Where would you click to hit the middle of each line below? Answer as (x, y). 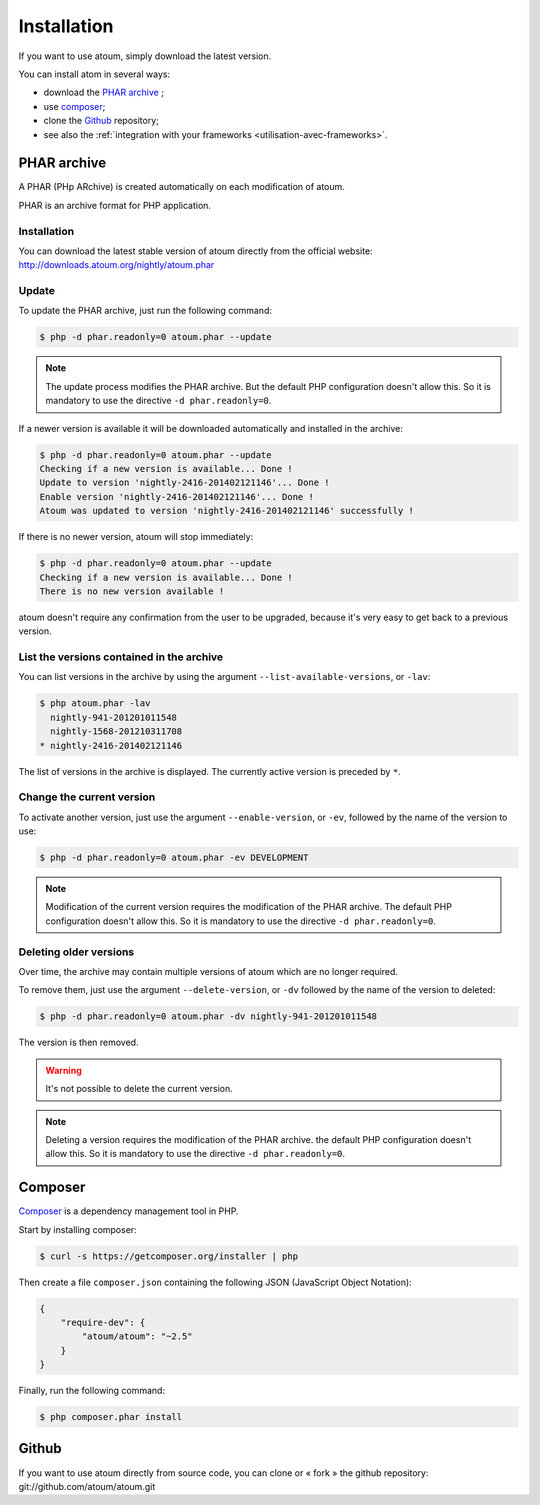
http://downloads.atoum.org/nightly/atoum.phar (116, 265)
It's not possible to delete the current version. (139, 1089)
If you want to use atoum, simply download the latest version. (145, 56)
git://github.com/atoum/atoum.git (87, 1486)
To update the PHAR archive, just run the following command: (145, 311)
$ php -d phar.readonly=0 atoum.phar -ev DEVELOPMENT (174, 858)
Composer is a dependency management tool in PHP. (128, 1211)
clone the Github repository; (101, 121)
